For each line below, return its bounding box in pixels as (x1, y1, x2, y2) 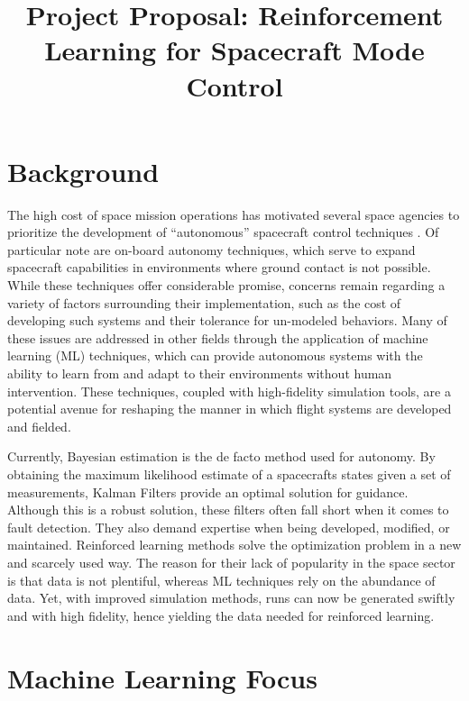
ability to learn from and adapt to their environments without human (7, 364, 392, 383)
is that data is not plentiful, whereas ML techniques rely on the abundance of (7, 570, 436, 589)
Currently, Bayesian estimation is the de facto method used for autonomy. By (7, 447, 436, 466)
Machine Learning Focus (7, 659, 317, 696)
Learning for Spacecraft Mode (44, 32, 425, 68)
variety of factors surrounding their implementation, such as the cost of (7, 293, 401, 312)
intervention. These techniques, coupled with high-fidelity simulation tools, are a (7, 381, 451, 400)
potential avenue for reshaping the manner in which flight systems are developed (7, 399, 452, 418)
